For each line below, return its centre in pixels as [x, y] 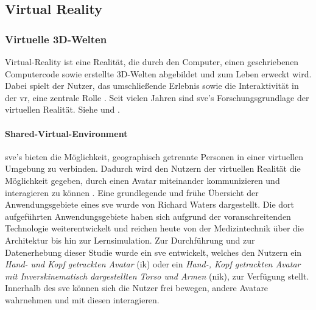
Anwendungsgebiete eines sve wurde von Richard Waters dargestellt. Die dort [150, 204]
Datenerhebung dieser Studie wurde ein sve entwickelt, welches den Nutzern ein [153, 252]
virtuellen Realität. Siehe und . [62, 109]
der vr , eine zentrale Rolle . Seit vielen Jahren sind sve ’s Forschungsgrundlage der [157, 97]
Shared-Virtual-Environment [66, 133]
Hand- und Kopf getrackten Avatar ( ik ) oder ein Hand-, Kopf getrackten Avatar [153, 264]
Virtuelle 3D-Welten [56, 39]
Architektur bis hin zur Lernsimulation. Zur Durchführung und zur [130, 240]
